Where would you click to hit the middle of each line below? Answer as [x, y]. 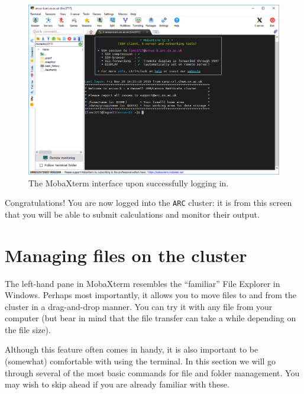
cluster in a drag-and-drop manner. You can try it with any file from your [139, 306]
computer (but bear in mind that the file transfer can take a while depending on [151, 318]
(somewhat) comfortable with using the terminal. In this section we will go [140, 361]
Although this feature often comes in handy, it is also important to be [132, 349]
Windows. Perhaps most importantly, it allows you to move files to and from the [151, 295]
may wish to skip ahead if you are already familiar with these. [117, 384]
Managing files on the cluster [126, 255]
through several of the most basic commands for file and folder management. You [152, 372]
